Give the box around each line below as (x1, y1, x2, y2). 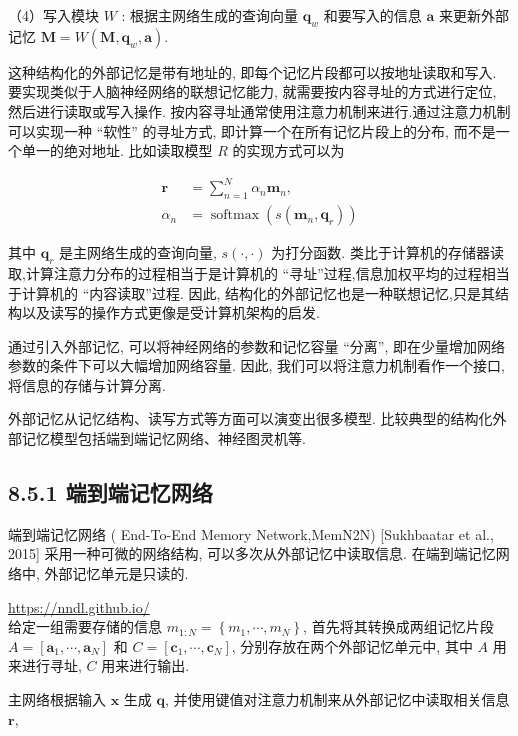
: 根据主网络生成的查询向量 (121, 5, 299, 25)
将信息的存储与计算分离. (8, 374, 166, 395)
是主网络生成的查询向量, (59, 242, 217, 263)
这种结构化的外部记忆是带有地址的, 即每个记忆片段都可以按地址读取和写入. (8, 61, 497, 82)
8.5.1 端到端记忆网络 (8, 477, 213, 508)
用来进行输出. (101, 655, 190, 676)
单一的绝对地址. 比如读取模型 (21, 140, 213, 161)
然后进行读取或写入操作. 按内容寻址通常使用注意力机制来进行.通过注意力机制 (8, 100, 511, 121)
